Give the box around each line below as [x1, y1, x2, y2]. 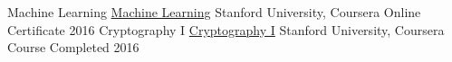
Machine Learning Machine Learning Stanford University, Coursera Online [7, 3, 421, 21]
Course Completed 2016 [7, 38, 139, 57]
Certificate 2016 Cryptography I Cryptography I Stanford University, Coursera [7, 20, 445, 39]
